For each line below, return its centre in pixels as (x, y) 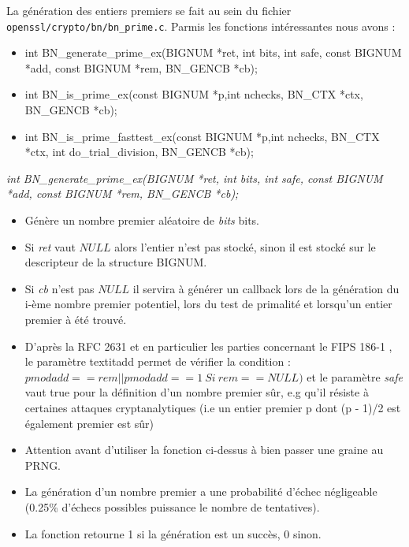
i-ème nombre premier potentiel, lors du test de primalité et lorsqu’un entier (208, 304)
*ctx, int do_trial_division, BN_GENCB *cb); (139, 152)
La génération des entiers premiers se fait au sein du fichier (149, 10)
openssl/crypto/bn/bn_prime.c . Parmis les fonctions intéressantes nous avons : (201, 26)
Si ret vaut (50, 246)
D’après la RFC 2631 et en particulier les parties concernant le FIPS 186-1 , (208, 346)
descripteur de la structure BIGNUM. (116, 262)
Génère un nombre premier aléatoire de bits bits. (142, 220)
